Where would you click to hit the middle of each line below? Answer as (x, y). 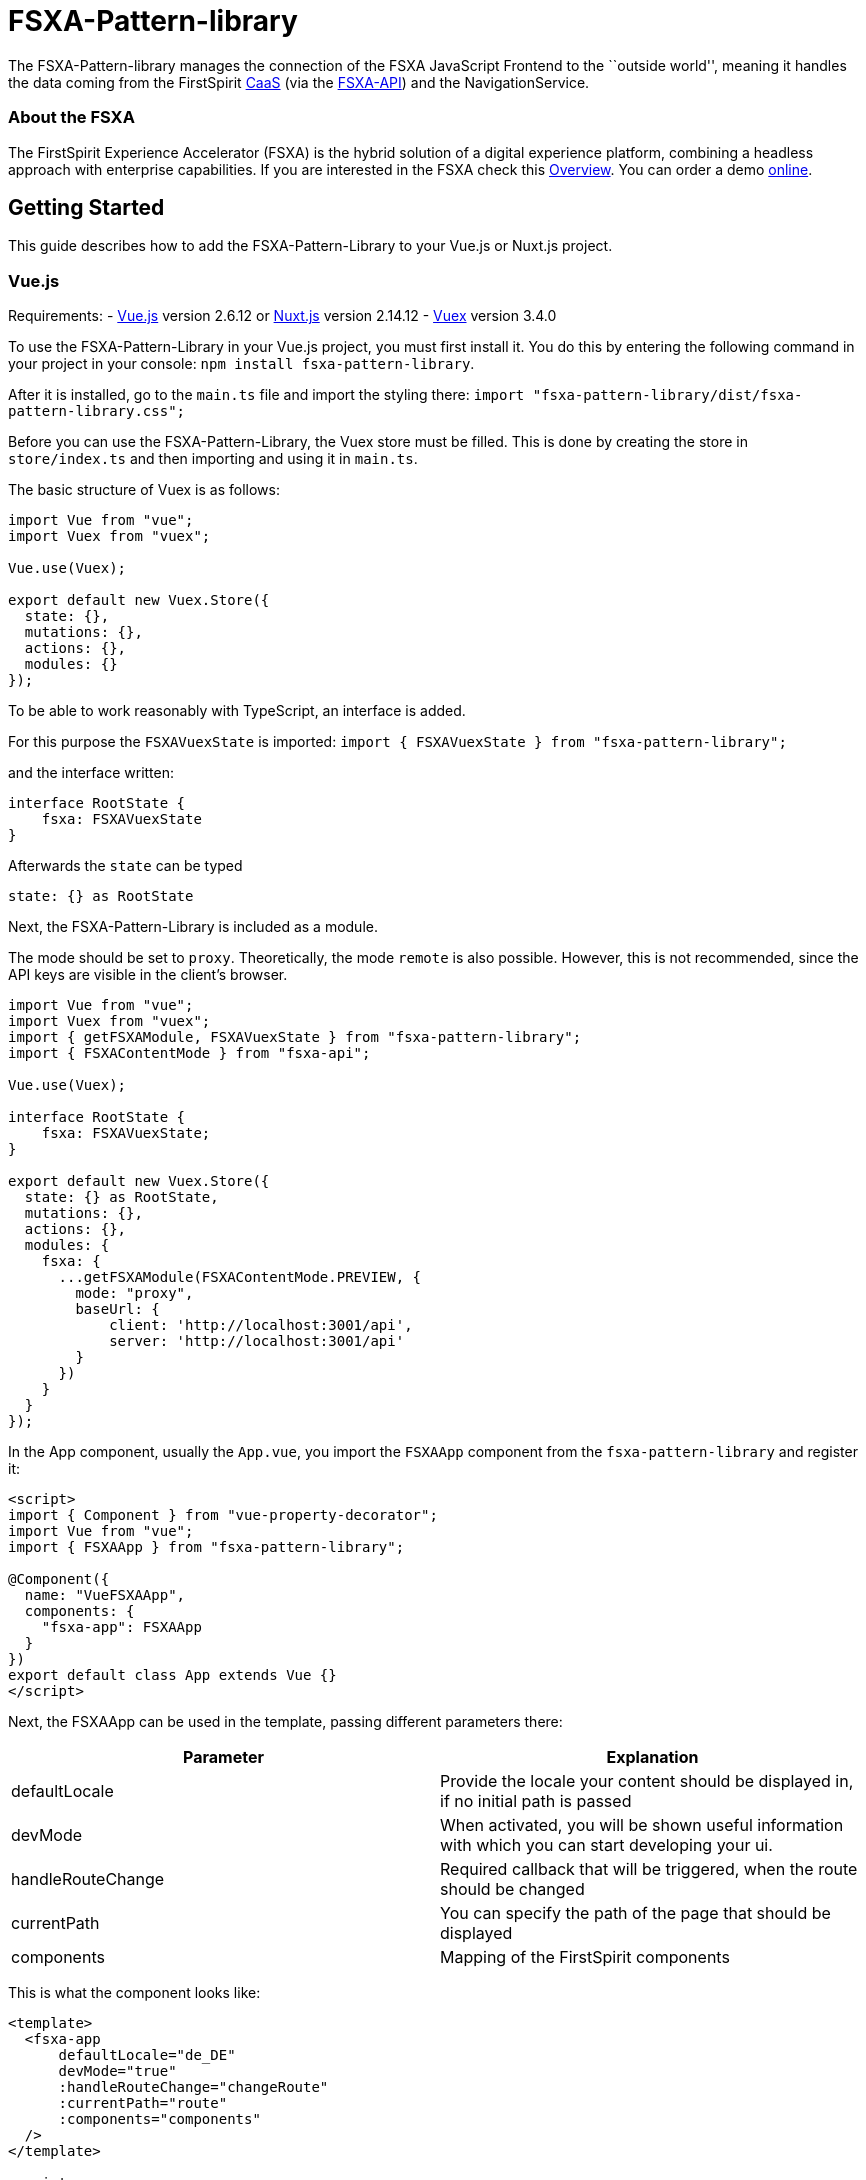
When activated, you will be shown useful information (642, 1825)
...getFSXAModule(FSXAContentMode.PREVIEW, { (240, 1277)
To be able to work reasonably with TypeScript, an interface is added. (237, 711)
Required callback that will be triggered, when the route (649, 1869)
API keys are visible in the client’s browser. (148, 975)
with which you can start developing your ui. (606, 1845)
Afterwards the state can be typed (125, 866)
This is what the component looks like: (134, 1993)
